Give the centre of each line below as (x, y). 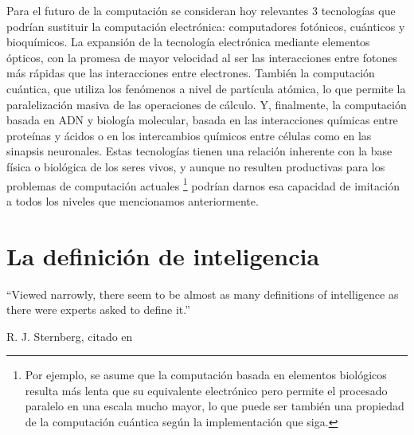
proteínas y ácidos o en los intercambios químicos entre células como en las (189, 135)
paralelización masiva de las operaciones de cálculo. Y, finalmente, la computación (207, 104)
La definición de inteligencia (163, 255)
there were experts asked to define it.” (98, 310)
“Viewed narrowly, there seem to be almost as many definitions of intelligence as (203, 294)
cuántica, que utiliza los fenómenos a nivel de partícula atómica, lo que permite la (206, 88)
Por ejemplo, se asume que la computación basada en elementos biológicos (206, 375)
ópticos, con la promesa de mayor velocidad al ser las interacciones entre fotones (202, 57)
